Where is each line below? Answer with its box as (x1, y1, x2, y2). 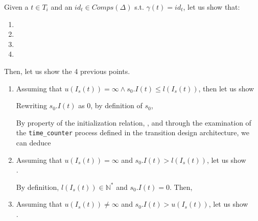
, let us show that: (183, 2, 240, 12)
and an (51, 2, 73, 12)
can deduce (16, 137, 51, 148)
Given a (4, 2, 29, 12)
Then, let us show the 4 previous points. (4, 65, 130, 76)
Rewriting (16, 100, 47, 111)
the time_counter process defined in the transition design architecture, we (16, 127, 249, 138)
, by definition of (90, 100, 143, 111)
